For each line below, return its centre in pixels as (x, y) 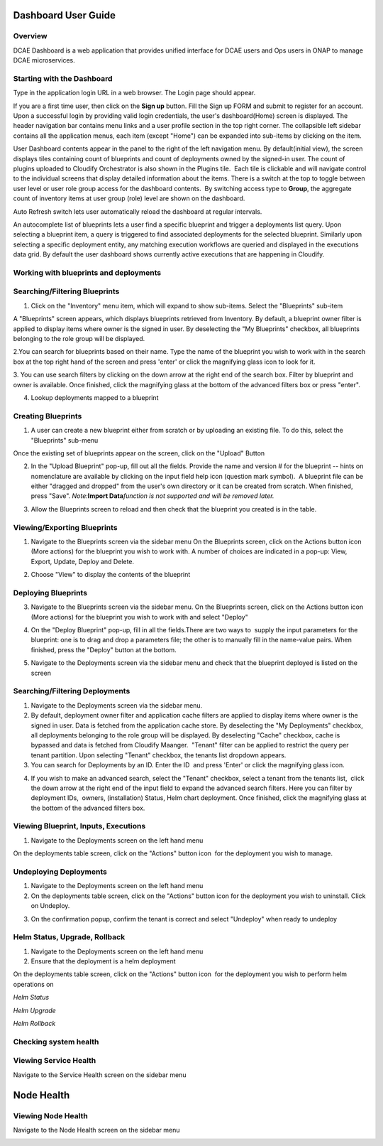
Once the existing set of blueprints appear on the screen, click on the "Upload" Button (139, 453)
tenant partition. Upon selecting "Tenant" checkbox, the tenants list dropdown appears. (159, 755)
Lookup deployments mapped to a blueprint (95, 397)
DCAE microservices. (44, 60)
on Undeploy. (50, 906)
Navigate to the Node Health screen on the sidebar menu (96, 1130)
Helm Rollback (34, 1024)
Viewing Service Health (55, 1061)
